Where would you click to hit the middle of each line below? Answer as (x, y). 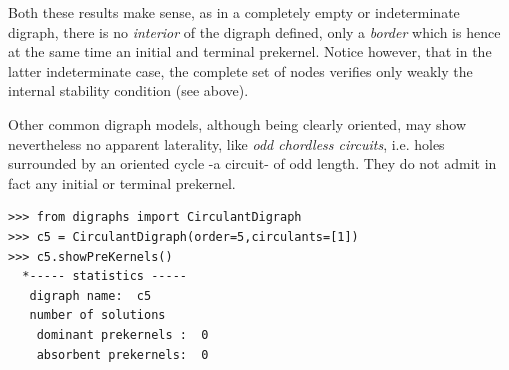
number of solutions (97, 315)
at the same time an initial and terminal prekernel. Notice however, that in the (250, 51)
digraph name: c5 (90, 295)
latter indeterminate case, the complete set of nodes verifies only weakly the (240, 70)
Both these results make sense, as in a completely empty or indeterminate (234, 12)
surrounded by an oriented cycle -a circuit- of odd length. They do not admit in (252, 163)
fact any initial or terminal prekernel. (122, 182)
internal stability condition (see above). (128, 90)
